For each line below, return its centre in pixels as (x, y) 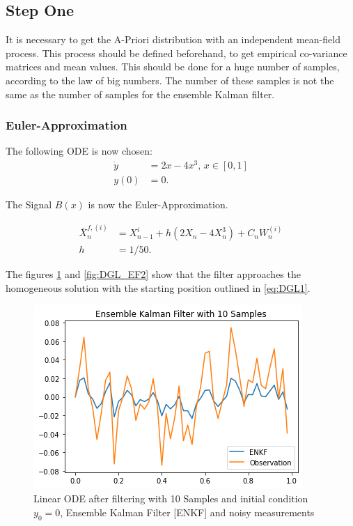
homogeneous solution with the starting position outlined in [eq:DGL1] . (158, 288)
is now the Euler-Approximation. (158, 204)
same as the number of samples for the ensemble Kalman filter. (140, 94)
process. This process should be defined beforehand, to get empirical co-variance (176, 53)
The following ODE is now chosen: (79, 151)
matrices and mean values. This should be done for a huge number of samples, (173, 67)
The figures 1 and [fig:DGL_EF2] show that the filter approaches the (153, 274)
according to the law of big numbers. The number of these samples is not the (170, 80)
